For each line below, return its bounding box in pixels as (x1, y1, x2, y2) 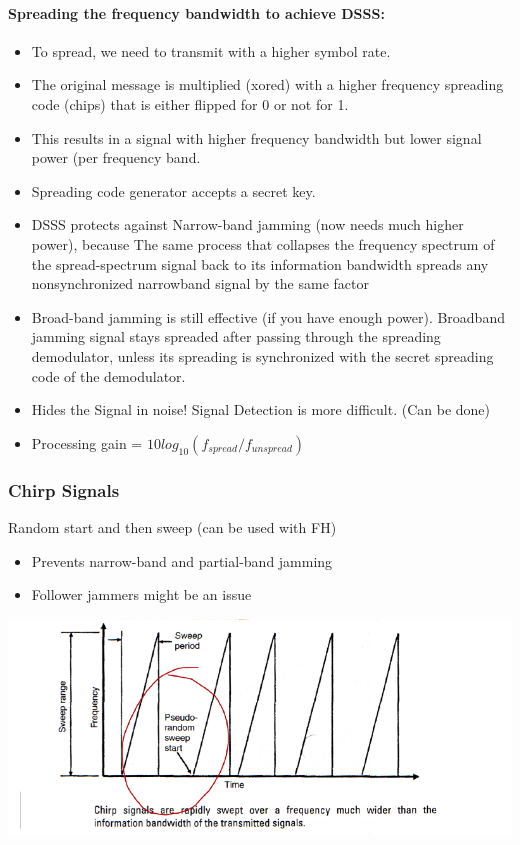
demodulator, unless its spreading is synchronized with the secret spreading (31, 345, 494, 366)
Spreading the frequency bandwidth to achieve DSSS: (8, 2, 385, 23)
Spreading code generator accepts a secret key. (31, 180, 316, 201)
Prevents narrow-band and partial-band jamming (31, 550, 333, 571)
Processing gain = (31, 432, 143, 453)
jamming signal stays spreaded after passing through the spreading (31, 326, 441, 347)
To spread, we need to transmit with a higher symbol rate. (31, 40, 391, 61)
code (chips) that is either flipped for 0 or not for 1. (31, 93, 349, 114)
